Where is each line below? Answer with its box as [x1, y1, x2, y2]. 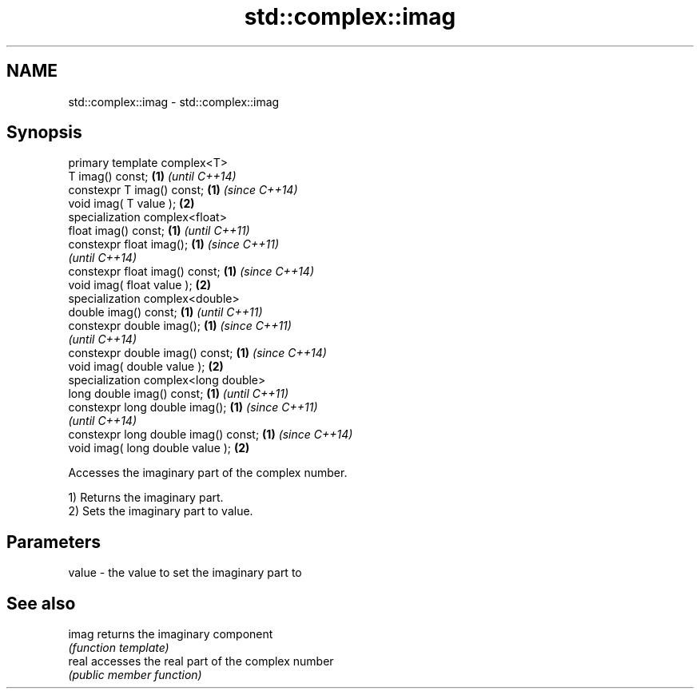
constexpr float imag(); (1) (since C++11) [68, 237, 280, 252]
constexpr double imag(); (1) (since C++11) [68, 319, 292, 333]
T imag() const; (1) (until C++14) [68, 169, 237, 184]
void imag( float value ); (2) [68, 278, 211, 292]
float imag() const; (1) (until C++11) [68, 224, 250, 238]
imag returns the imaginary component [68, 627, 273, 641]
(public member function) [68, 668, 202, 682]
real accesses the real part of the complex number [68, 654, 334, 669]
